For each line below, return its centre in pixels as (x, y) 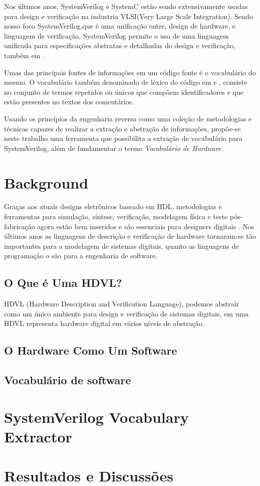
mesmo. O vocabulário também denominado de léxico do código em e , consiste (126, 82)
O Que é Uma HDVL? (63, 283)
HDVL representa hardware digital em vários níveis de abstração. (104, 323)
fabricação (20, 226)
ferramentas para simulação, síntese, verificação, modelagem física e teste (116, 216)
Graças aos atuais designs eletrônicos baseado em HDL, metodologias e (113, 206)
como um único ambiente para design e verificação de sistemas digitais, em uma (126, 313)
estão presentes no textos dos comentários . (69, 102)
